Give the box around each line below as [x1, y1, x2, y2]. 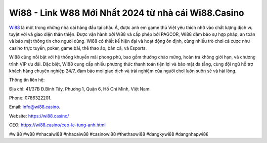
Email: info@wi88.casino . [9, 104, 61, 110]
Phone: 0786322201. [9, 95, 52, 101]
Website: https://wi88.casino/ [9, 113, 69, 119]
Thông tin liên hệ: [9, 77, 45, 83]
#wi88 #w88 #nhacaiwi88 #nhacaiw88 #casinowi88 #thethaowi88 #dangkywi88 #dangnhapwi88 [9, 131, 209, 137]
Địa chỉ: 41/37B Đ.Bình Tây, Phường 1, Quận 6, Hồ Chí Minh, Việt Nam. [9, 86, 151, 92]
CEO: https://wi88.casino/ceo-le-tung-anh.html [9, 122, 106, 128]
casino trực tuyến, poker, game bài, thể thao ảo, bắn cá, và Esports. [9, 45, 147, 51]
